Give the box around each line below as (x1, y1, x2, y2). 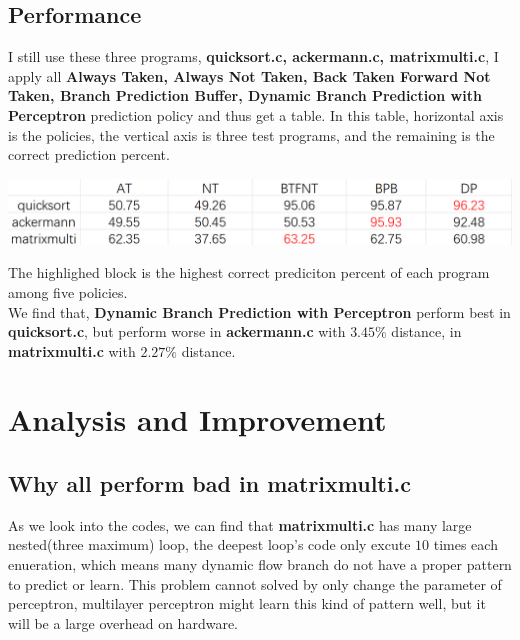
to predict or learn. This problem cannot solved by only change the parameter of (8, 573, 502, 594)
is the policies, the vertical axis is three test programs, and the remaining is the (8, 124, 495, 145)
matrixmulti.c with (8, 340, 136, 361)
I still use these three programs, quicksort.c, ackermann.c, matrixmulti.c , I (8, 46, 499, 67)
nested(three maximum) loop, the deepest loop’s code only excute (8, 534, 411, 555)
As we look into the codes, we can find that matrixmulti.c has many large (8, 514, 472, 535)
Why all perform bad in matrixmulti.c (8, 468, 411, 499)
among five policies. (8, 281, 128, 302)
